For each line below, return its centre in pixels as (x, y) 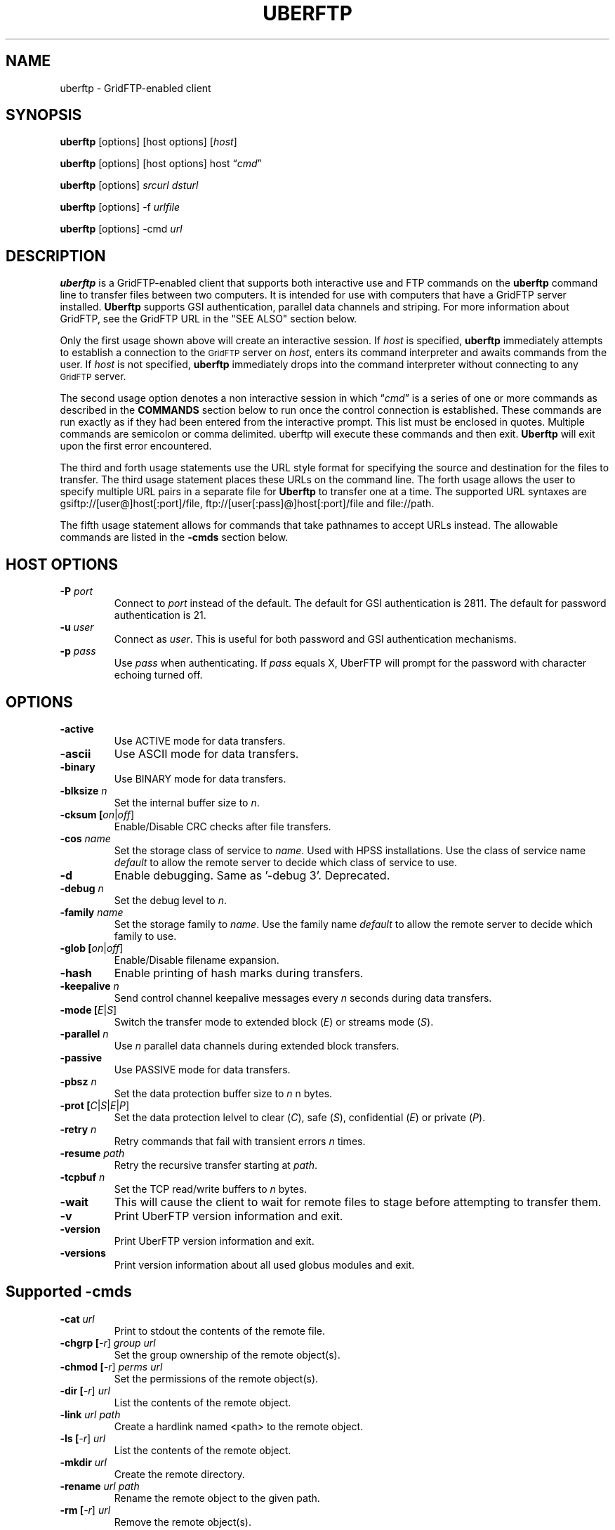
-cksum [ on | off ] (97, 814)
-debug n (82, 888)
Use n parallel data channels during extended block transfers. (257, 1045)
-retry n (78, 1129)
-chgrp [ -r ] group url (108, 1342)
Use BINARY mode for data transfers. (200, 778)
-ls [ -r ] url (83, 1438)
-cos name (85, 838)
